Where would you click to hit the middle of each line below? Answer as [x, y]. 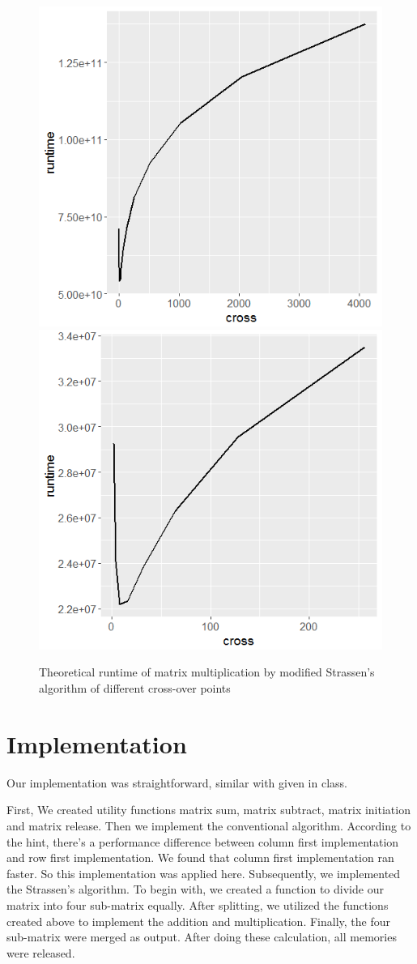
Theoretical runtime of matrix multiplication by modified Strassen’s [207, 672]
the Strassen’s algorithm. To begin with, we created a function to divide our [195, 889]
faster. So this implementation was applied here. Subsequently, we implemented [204, 873]
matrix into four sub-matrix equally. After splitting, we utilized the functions [198, 904]
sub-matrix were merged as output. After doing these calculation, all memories [202, 937]
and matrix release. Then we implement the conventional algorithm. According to [209, 825]
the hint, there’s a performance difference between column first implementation [203, 841]
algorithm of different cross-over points [135, 688]
